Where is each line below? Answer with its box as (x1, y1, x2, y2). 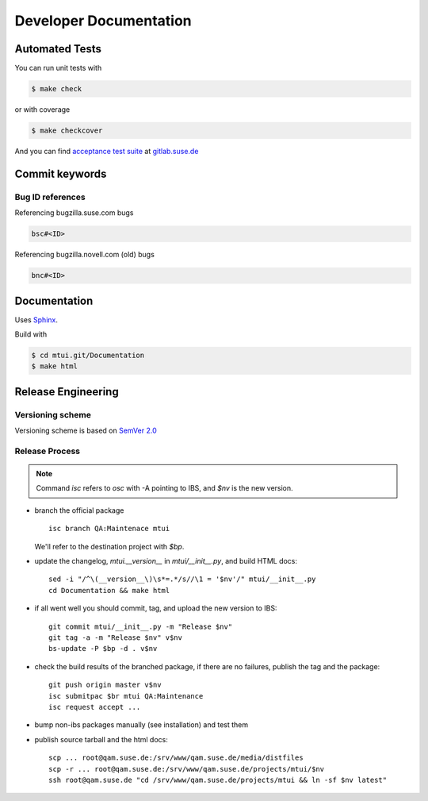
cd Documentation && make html (48, 586, 170, 595)
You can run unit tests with (14, 64, 102, 73)
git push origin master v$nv (48, 680, 162, 690)
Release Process (14, 445, 81, 456)
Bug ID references (14, 191, 86, 202)
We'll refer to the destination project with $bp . (34, 541, 185, 551)
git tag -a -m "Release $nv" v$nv (48, 633, 182, 642)
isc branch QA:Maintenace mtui (48, 524, 170, 533)
